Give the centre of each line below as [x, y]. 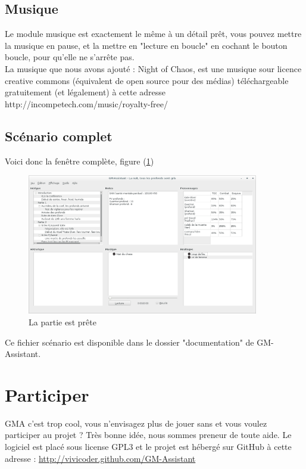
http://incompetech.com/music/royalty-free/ [86, 103]
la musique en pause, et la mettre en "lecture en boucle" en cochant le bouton [146, 45]
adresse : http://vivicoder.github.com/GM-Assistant [100, 458]
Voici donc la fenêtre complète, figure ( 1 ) [79, 161]
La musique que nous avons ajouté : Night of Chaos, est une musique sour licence [153, 68]
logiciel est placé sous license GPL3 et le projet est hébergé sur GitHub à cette [148, 446]
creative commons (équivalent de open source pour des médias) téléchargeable [147, 80]
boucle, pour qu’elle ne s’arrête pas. [70, 57]
